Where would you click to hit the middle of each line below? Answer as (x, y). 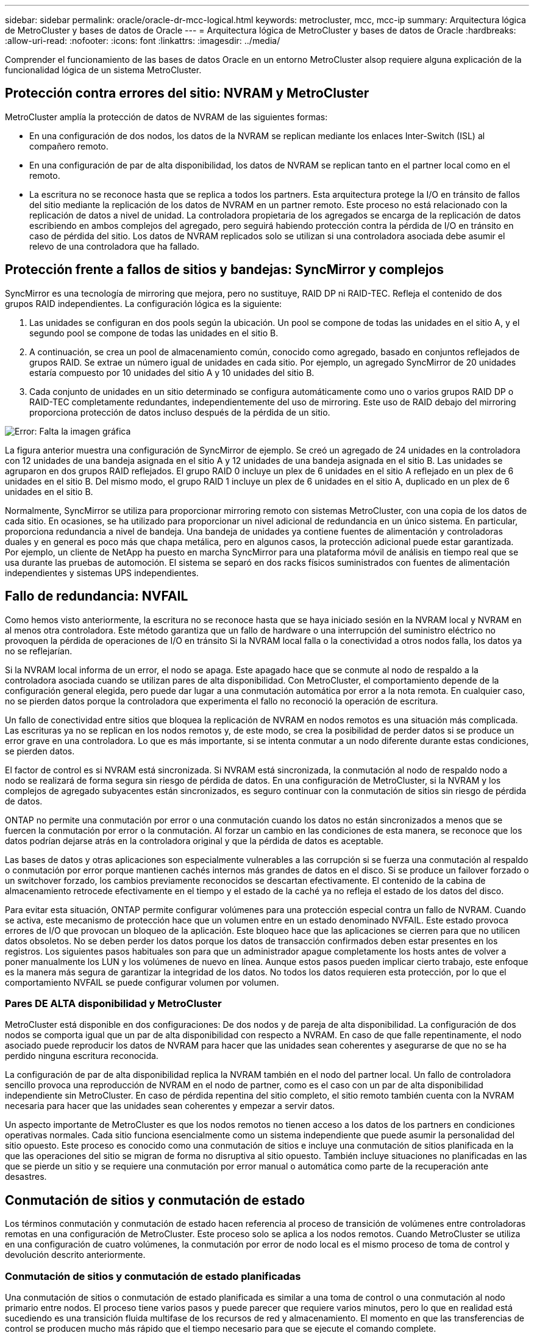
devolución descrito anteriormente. (75, 1255)
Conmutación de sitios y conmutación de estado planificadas (153, 1276)
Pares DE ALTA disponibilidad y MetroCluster (113, 1003)
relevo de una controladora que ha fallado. (114, 246)
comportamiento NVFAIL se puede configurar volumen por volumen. (142, 982)
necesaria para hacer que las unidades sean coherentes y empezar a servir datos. (170, 1106)
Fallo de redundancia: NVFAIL (97, 596)
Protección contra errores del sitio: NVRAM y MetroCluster (187, 93)
